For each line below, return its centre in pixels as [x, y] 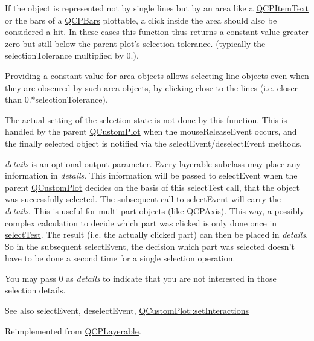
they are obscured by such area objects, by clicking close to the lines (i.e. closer [152, 87]
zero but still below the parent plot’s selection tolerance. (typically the [135, 43]
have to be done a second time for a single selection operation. [120, 258]
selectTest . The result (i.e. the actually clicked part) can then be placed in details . [157, 234]
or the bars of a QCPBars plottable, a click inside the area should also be [141, 20]
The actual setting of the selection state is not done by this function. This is [146, 119]
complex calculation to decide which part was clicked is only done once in [141, 222]
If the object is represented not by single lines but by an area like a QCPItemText [157, 8]
